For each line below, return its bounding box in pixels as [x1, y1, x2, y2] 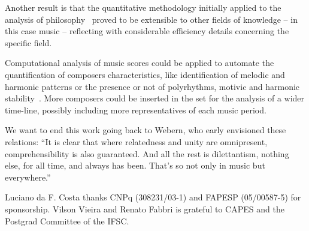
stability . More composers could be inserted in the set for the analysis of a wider [5, 92, 305, 104]
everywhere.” [5, 170, 51, 183]
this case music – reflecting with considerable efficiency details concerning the [5, 25, 289, 37]
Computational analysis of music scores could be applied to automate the [5, 56, 274, 69]
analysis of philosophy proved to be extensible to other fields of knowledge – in [5, 13, 298, 25]
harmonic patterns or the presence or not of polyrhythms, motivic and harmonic [5, 80, 300, 92]
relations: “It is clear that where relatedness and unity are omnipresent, [5, 135, 268, 148]
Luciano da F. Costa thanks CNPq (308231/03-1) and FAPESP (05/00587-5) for [5, 191, 301, 203]
